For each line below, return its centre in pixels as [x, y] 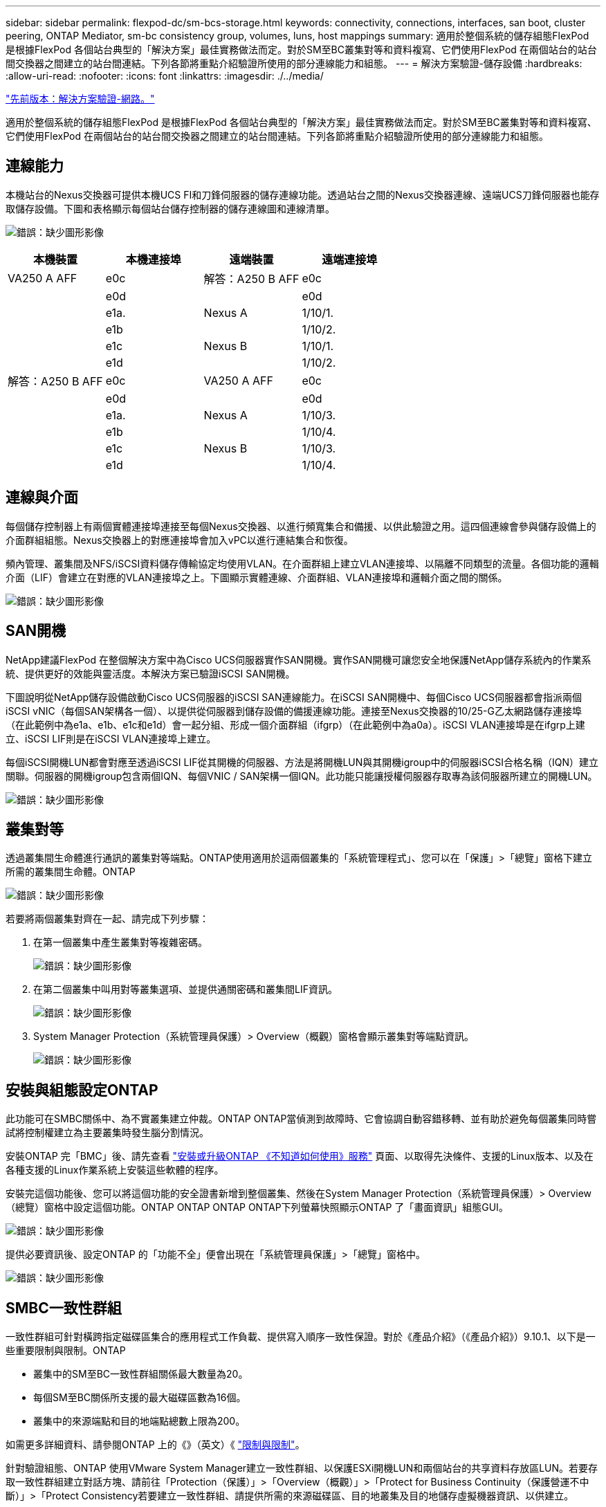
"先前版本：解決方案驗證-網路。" [80, 99]
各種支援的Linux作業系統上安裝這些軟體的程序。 [115, 1170]
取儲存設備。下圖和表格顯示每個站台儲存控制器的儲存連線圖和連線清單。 [170, 208]
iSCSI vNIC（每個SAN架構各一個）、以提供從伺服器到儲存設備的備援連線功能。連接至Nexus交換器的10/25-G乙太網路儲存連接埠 [294, 711]
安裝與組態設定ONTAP [82, 1090]
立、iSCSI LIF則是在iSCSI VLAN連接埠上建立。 [111, 738]
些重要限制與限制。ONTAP [66, 1351]
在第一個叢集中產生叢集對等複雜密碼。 [120, 942]
